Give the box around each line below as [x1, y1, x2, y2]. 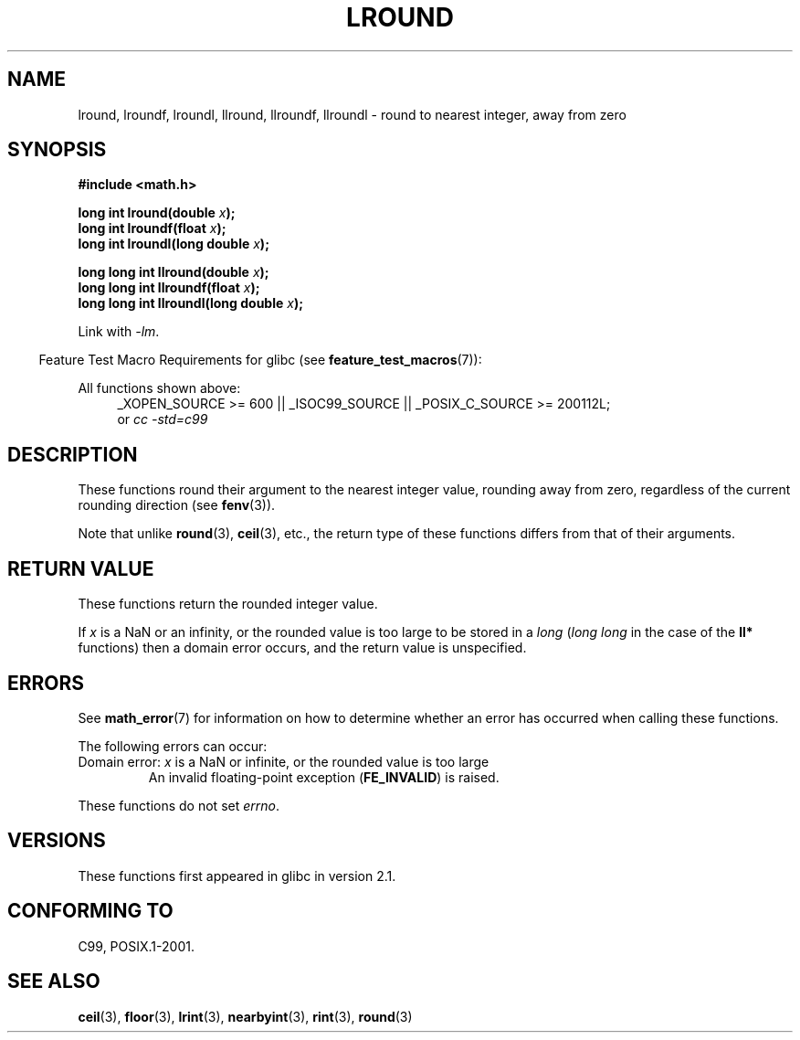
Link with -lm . [78, 324, 160, 340]
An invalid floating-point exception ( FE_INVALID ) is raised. [148, 769, 500, 785]
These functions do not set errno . [78, 797, 279, 813]
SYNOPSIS [7, 138, 107, 162]
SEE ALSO [7, 970, 100, 993]
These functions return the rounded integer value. [78, 596, 378, 612]
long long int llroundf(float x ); [78, 280, 260, 296]
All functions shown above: [78, 380, 241, 397]
